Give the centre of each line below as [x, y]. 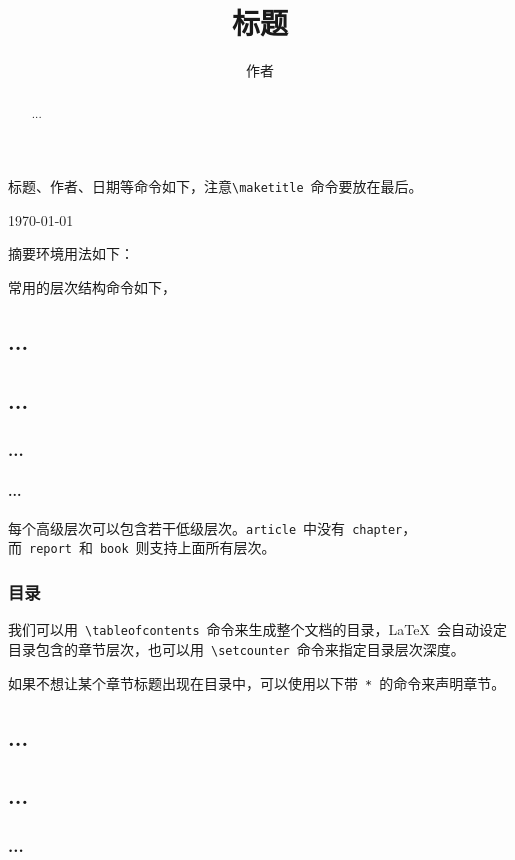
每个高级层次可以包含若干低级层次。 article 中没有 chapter [205, 527]
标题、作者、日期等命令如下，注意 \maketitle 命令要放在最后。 [215, 186]
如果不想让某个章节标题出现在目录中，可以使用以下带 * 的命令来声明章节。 [257, 682]
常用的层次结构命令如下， [92, 287]
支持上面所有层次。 [212, 547]
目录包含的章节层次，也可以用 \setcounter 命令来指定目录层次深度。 [236, 649]
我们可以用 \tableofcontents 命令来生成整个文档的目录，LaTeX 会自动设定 [257, 629]
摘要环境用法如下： [71, 253]
